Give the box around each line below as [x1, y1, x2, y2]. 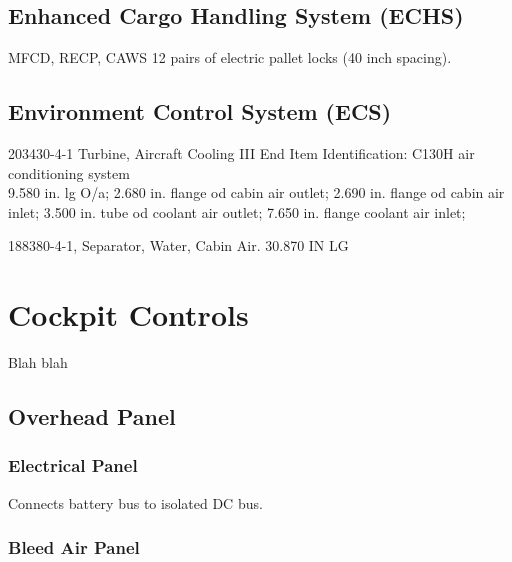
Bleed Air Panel [8, 535, 140, 560]
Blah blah [8, 352, 68, 373]
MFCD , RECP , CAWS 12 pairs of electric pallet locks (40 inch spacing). [8, 47, 452, 68]
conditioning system [8, 162, 130, 183]
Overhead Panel [8, 401, 176, 432]
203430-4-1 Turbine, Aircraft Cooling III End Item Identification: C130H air [8, 143, 475, 163]
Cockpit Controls [8, 294, 249, 335]
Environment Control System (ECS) [8, 96, 392, 127]
